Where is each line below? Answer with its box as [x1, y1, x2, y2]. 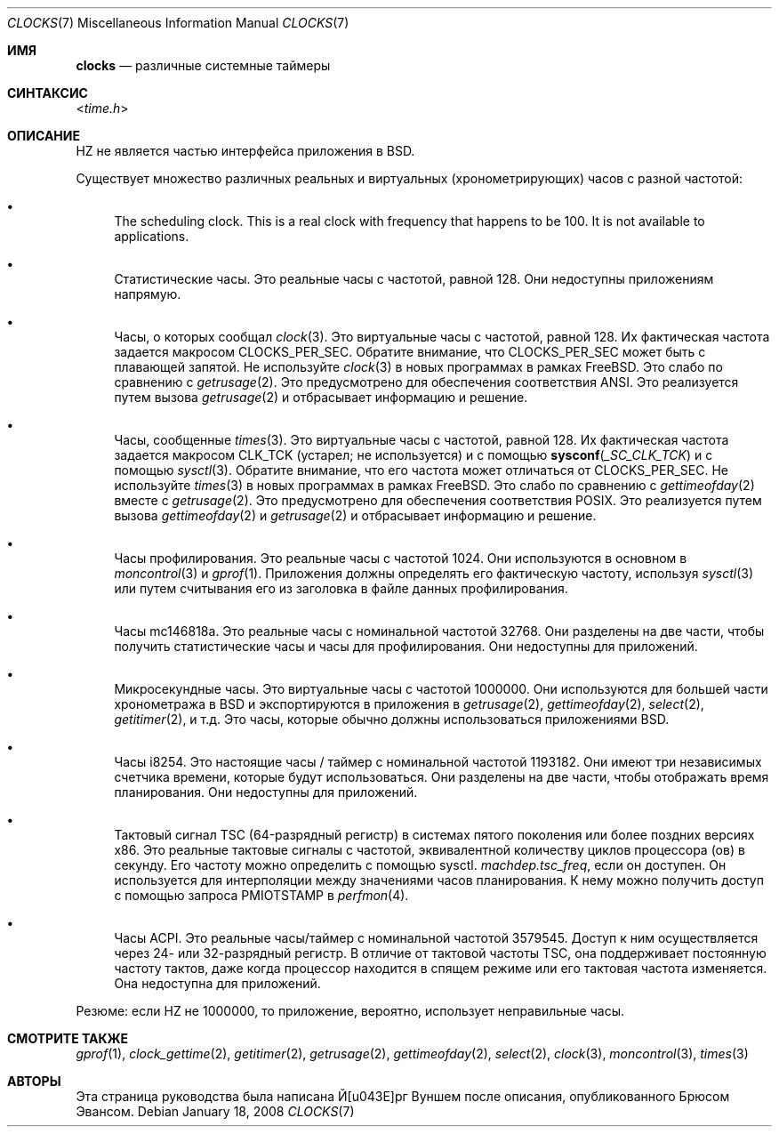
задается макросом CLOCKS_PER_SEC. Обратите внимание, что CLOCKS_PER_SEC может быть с [114, 344, 706, 359]
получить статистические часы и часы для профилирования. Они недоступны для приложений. [114, 639, 698, 654]
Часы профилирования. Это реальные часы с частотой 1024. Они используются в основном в [114, 551, 687, 566]
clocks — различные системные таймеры [76, 58, 331, 73]
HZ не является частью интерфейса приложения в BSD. [76, 143, 415, 158]
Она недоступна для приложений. [114, 976, 321, 991]
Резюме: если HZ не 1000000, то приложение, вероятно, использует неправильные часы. [76, 1003, 624, 1018]
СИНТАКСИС [7, 85, 88, 101]
